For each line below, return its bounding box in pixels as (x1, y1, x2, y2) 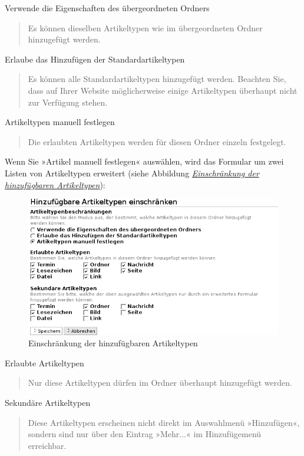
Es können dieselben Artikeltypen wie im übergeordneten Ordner (28, 21, 263, 34)
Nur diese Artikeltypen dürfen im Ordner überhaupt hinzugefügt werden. (28, 376, 292, 389)
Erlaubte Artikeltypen (5, 356, 84, 369)
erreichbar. (28, 439, 67, 451)
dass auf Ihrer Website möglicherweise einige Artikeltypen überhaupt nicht (28, 84, 298, 96)
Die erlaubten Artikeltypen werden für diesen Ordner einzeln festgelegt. (28, 135, 286, 147)
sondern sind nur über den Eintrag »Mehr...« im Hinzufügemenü (28, 428, 262, 440)
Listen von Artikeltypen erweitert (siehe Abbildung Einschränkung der (5, 166, 259, 179)
